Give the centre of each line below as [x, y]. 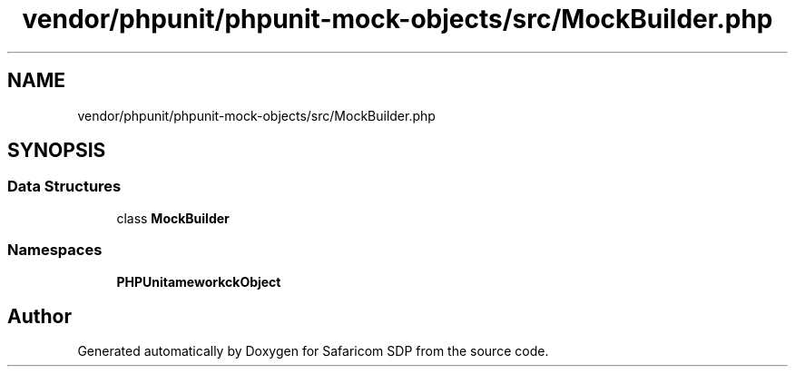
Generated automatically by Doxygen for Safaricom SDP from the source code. [313, 351]
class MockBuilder [173, 218]
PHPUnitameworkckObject [199, 281]
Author [39, 316]
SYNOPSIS [57, 151]
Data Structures [64, 187]
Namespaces [55, 250]
